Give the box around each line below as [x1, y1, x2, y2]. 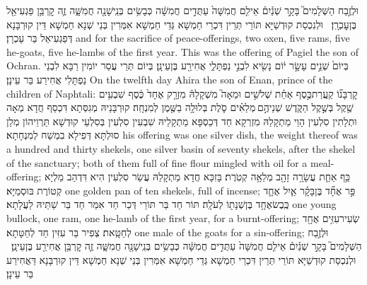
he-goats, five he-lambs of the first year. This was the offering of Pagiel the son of [6, 44, 359, 59]
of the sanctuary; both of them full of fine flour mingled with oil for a [6, 155, 308, 170]
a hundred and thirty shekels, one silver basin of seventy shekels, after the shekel [6, 141, 356, 156]
